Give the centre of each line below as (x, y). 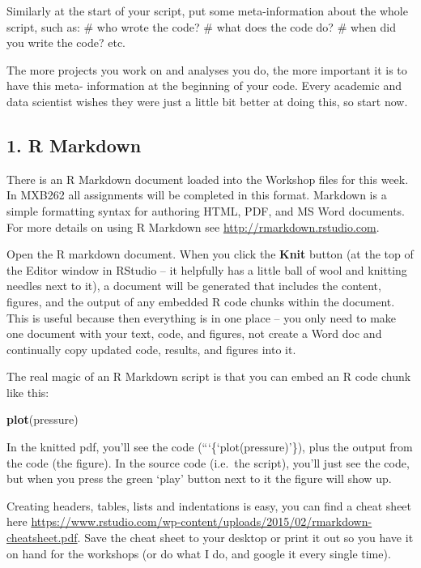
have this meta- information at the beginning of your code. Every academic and (204, 85)
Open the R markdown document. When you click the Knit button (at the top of (210, 254)
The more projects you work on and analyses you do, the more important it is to (207, 69)
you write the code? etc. (66, 43)
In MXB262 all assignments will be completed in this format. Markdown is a (197, 195)
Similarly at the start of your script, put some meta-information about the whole (207, 11)
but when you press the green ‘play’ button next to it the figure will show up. (199, 478)
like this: (28, 392)
